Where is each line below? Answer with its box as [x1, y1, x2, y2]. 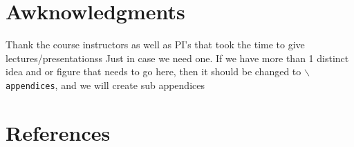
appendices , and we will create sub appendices [6, 77, 205, 92]
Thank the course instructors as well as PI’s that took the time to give [6, 37, 305, 52]
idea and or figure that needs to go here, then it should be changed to [6, 64, 301, 79]
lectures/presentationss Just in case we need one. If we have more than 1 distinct [6, 50, 349, 65]
